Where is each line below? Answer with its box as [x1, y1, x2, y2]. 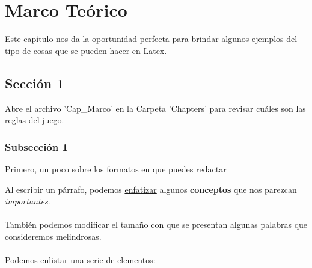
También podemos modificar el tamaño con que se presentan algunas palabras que [5, 218, 308, 231]
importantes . [5, 195, 50, 207]
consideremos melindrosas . [5, 230, 102, 242]
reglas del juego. [5, 114, 64, 126]
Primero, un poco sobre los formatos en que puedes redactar [5, 162, 227, 175]
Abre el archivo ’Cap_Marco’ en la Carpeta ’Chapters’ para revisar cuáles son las [5, 102, 306, 114]
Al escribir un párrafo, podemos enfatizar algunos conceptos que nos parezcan [5, 183, 297, 195]
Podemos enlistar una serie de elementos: [5, 254, 156, 266]
